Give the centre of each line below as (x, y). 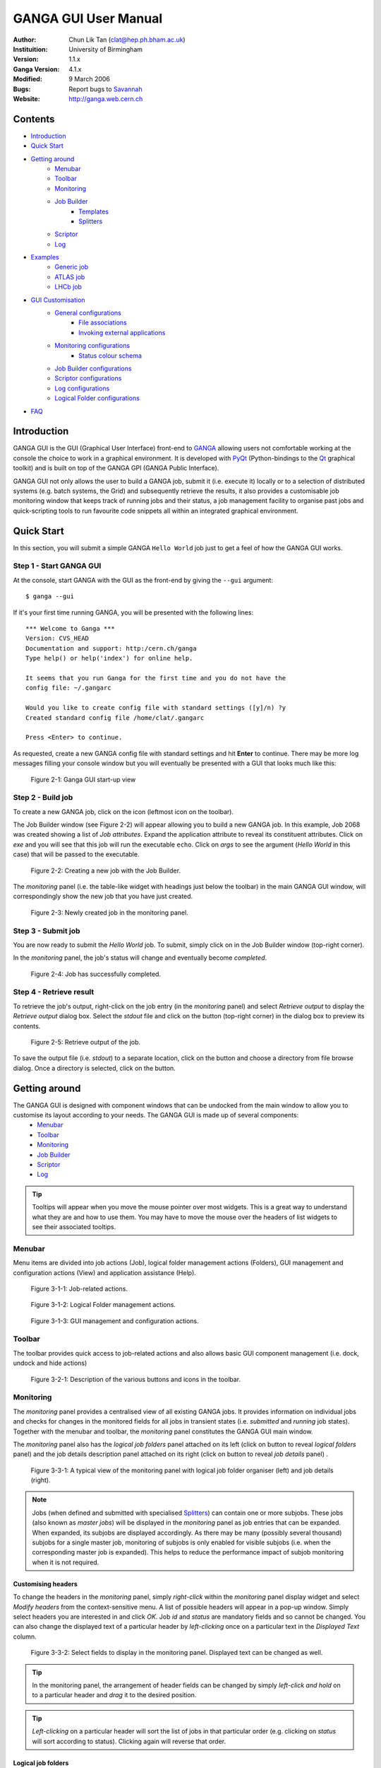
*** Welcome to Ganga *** (71, 629)
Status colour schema (110, 355)
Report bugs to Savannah (105, 89)
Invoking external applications (122, 332)
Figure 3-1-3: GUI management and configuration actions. (115, 1321)
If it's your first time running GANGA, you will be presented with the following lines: (133, 612)
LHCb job (68, 287)
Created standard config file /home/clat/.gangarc (115, 717)
